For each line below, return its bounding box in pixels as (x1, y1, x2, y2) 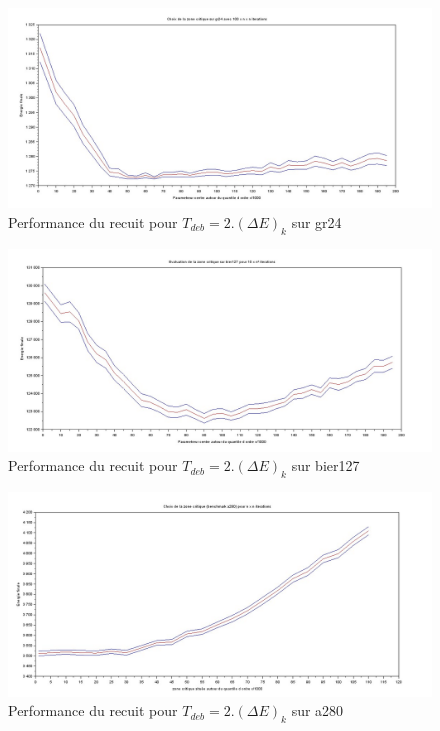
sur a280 (291, 700, 344, 721)
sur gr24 (291, 212, 342, 232)
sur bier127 (291, 455, 360, 476)
